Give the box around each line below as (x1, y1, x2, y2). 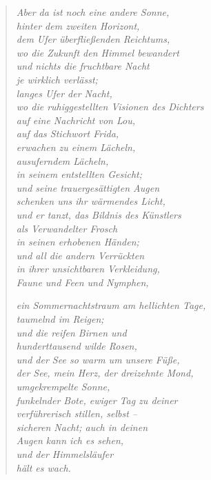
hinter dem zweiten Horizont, (16, 18, 140, 32)
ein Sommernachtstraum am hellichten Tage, (16, 298, 206, 312)
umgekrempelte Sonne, (16, 379, 110, 394)
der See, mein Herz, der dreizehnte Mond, (16, 366, 194, 380)
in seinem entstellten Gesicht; (16, 167, 143, 181)
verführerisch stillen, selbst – (16, 406, 137, 421)
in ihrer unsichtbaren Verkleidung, (16, 261, 160, 276)
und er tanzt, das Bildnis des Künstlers (16, 207, 181, 221)
